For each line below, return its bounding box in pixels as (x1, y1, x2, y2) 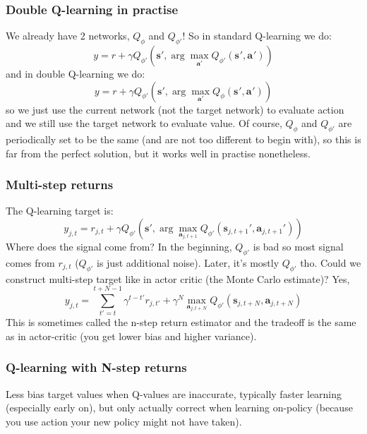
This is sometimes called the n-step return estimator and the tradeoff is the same (6, 315, 356, 330)
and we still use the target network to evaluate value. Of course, (6, 116, 282, 131)
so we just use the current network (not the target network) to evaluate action (6, 102, 344, 116)
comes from (6, 255, 55, 270)
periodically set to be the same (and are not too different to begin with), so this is (6, 132, 361, 146)
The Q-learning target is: (6, 203, 114, 218)
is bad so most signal (253, 239, 344, 253)
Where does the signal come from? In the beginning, (6, 239, 232, 253)
